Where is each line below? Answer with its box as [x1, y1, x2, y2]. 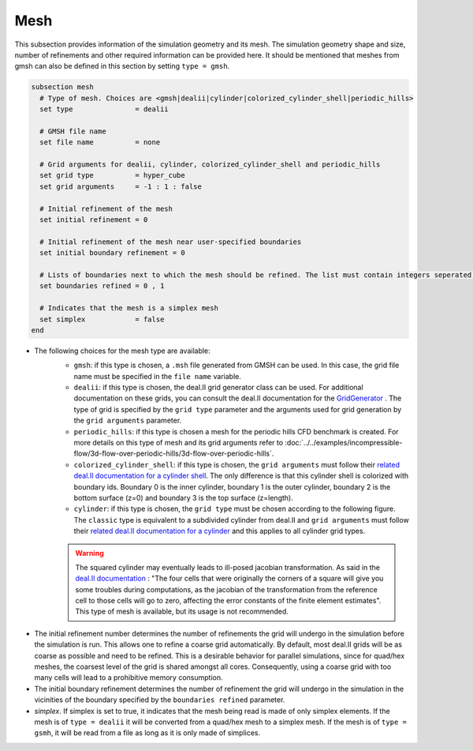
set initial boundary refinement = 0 [39, 249, 185, 257]
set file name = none [39, 138, 161, 147]
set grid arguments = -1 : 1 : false [39, 182, 203, 191]
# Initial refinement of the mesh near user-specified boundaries [39, 237, 302, 246]
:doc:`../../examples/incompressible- [285, 438, 403, 448]
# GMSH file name [39, 126, 106, 136]
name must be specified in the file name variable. [73, 371, 242, 381]
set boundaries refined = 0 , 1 [39, 281, 165, 291]
